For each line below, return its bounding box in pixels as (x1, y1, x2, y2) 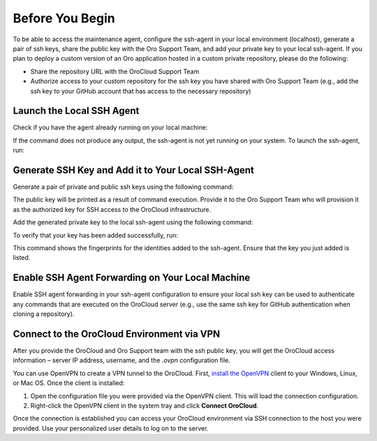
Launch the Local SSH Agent (13, 105, 140, 117)
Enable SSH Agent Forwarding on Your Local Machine (13, 272, 251, 284)
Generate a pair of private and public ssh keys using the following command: (13, 182, 234, 191)
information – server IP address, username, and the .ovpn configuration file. (13, 356, 230, 365)
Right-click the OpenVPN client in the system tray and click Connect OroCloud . (30, 401, 259, 410)
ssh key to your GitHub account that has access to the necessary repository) (30, 87, 251, 95)
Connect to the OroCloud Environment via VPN (13, 328, 221, 340)
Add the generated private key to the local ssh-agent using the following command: (13, 218, 253, 226)
